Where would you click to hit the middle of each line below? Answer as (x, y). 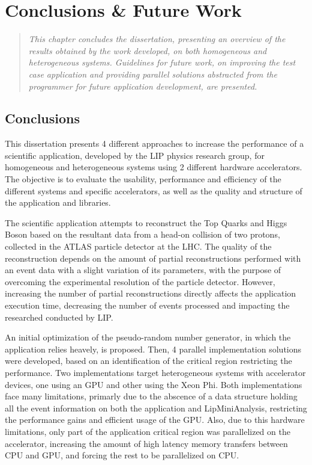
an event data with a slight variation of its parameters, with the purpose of (143, 270)
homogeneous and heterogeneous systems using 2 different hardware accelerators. (154, 167)
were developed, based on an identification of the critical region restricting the (148, 361)
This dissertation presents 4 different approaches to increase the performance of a (154, 143)
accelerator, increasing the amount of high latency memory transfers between (146, 443)
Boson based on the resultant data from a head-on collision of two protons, (142, 234)
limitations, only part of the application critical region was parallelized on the (148, 431)
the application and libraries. (58, 202)
